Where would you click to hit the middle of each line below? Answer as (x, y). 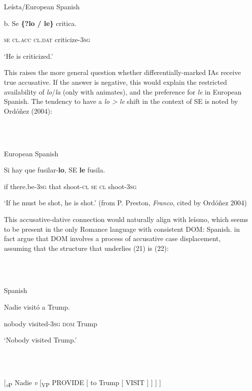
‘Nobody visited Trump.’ (41, 340)
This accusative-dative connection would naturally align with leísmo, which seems (126, 219)
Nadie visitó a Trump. (37, 307)
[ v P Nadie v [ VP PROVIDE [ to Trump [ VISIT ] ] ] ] (83, 383)
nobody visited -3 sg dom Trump (51, 323)
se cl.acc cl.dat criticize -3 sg (47, 39)
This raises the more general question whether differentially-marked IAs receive (123, 72)
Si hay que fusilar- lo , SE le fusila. (55, 170)
